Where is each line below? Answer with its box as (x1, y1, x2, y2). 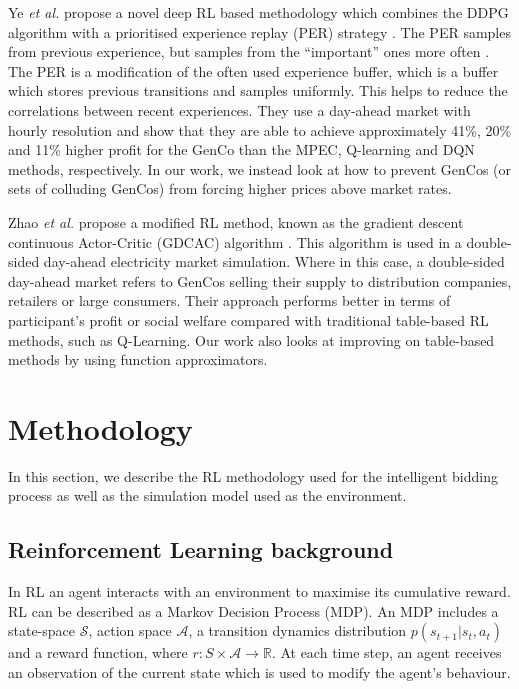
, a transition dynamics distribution (188, 620, 407, 641)
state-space (8, 620, 76, 641)
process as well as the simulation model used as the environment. (8, 485, 407, 506)
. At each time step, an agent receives (271, 642, 502, 663)
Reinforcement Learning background (8, 534, 394, 565)
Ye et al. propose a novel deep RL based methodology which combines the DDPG (8, 2, 509, 22)
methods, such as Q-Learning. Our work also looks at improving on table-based (8, 329, 495, 350)
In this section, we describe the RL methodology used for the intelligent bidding (8, 465, 498, 486)
